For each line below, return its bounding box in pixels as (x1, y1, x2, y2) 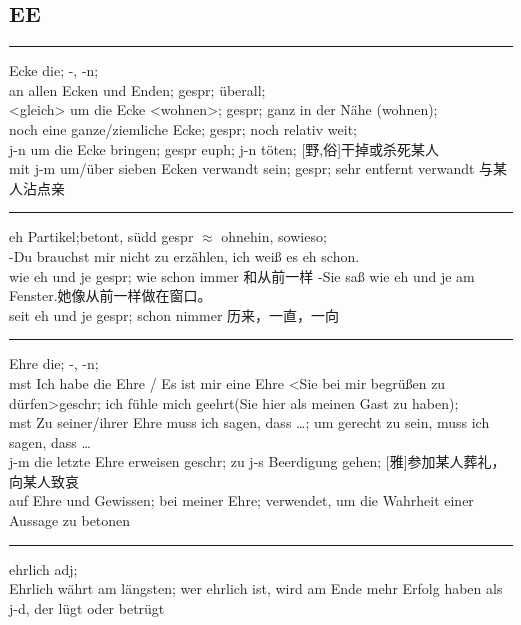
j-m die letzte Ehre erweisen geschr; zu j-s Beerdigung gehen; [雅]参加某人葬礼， (9, 451, 506, 472)
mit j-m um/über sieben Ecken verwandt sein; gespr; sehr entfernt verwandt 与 (9, 158, 494, 179)
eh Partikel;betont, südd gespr (9, 226, 194, 247)
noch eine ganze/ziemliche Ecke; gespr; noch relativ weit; (9, 118, 357, 139)
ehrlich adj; (9, 558, 78, 579)
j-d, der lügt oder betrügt (9, 597, 165, 618)
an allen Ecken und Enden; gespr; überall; (9, 79, 266, 100)
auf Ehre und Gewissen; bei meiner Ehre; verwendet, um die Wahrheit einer (9, 490, 474, 511)
